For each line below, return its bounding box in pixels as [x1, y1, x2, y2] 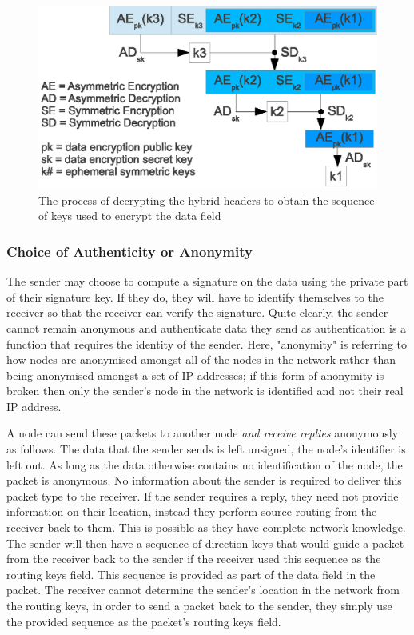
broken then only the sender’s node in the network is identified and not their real [6, 382, 404, 399]
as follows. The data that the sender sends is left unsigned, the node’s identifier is [6, 441, 406, 457]
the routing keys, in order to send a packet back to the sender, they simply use [6, 597, 392, 614]
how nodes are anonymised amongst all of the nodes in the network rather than [6, 351, 396, 368]
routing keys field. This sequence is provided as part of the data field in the [6, 565, 376, 582]
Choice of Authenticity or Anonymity [6, 241, 253, 261]
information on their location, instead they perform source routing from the [6, 503, 377, 520]
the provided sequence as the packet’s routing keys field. [6, 613, 281, 629]
